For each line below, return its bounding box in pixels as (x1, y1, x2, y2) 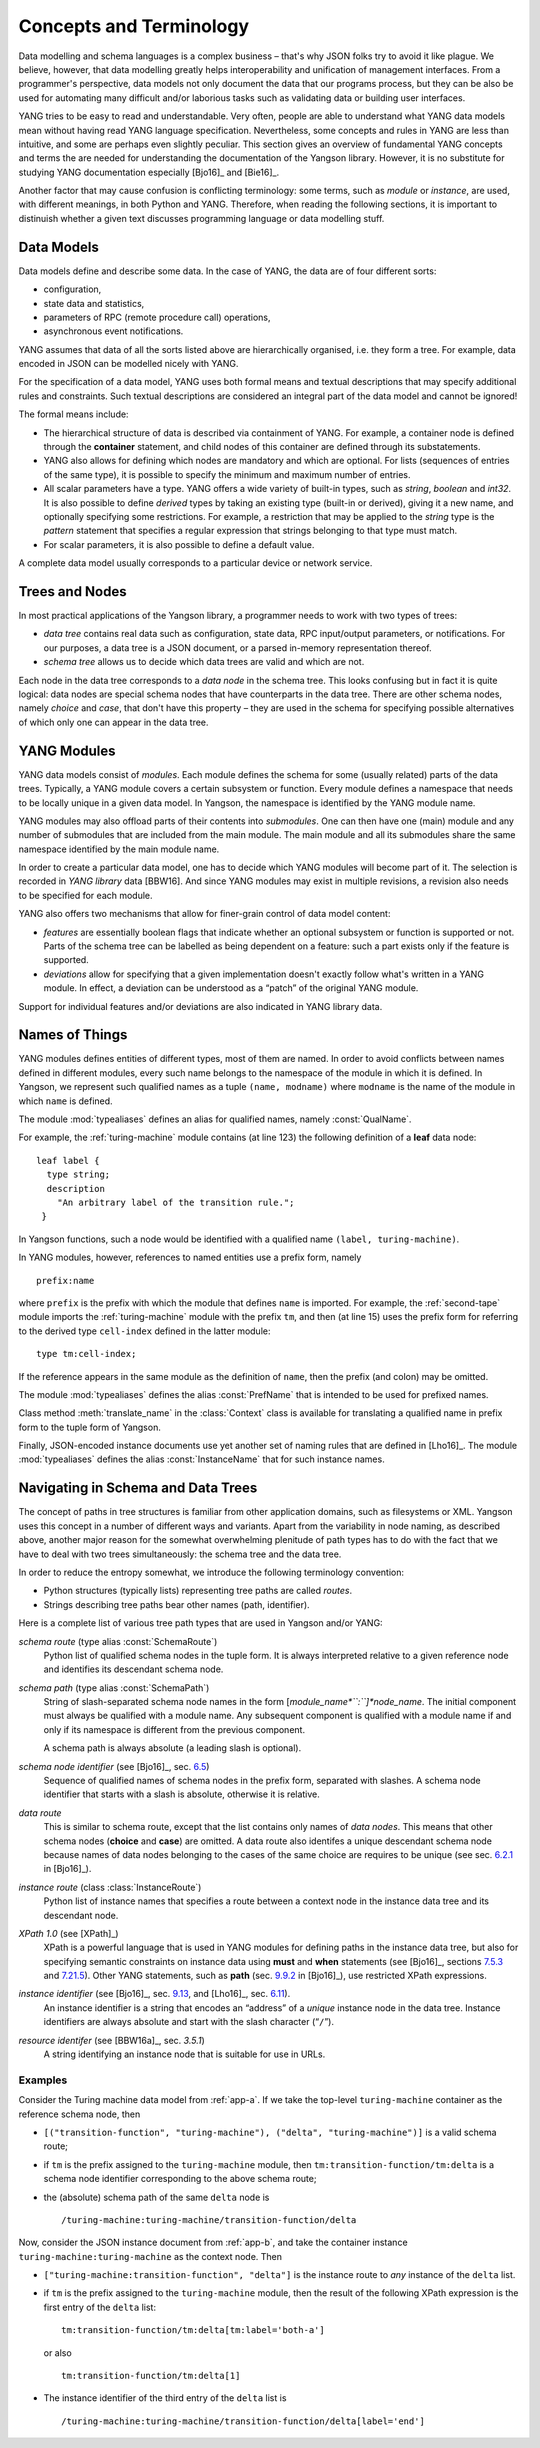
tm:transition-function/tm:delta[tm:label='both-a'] (61, 2325, 325, 2336)
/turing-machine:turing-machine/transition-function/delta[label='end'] (61, 2415, 425, 2427)
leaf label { (36, 1155, 100, 1166)
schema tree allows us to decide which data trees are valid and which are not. (43, 656, 365, 668)
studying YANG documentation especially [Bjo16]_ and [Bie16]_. (18, 166, 280, 178)
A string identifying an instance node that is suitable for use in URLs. (43, 2048, 326, 2060)
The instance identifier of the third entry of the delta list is (43, 2392, 287, 2404)
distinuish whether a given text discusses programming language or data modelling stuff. (18, 212, 385, 224)
